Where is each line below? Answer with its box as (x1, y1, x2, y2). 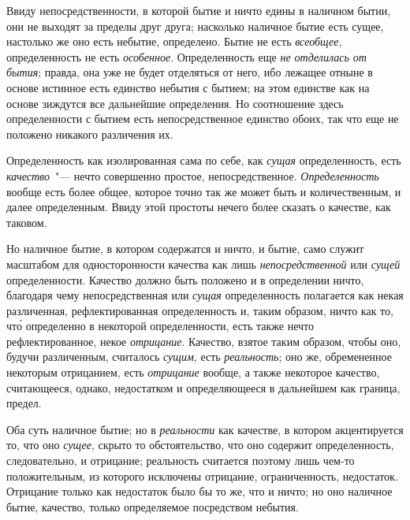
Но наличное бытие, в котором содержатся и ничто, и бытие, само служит (6, 240, 364, 257)
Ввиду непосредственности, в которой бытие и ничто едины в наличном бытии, (6, 2, 391, 18)
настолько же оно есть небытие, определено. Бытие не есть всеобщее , (6, 33, 342, 50)
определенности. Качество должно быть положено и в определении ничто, (6, 271, 364, 288)
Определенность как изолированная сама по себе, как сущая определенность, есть (6, 152, 401, 169)
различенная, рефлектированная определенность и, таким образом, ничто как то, (6, 302, 393, 318)
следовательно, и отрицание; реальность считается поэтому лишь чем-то (6, 452, 355, 469)
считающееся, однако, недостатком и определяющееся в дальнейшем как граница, (6, 379, 401, 396)
